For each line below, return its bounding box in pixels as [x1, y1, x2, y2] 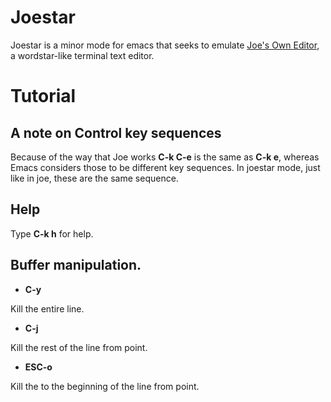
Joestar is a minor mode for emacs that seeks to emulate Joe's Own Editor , [10, 39, 320, 51]
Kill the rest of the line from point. [10, 341, 148, 353]
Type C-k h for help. [10, 227, 94, 240]
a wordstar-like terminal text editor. [10, 49, 155, 61]
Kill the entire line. [10, 302, 85, 315]
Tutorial [10, 85, 77, 108]
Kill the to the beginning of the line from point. [10, 380, 200, 392]
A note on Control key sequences [10, 124, 222, 141]
